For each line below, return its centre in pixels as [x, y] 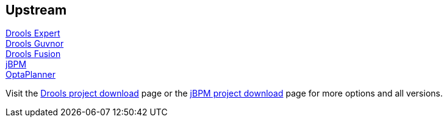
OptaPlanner [30, 75]
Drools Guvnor [35, 44]
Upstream [36, 10]
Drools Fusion [33, 54]
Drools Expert [33, 33]
